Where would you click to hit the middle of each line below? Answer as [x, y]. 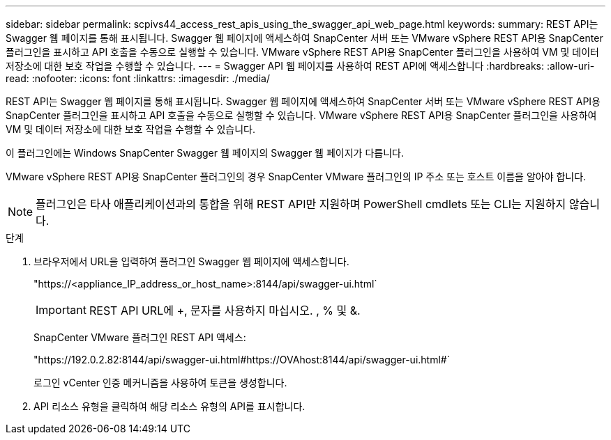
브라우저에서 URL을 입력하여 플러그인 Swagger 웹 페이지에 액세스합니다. [191, 261]
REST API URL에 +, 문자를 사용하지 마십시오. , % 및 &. [225, 311]
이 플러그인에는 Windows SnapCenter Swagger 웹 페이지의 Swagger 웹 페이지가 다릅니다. [205, 153]
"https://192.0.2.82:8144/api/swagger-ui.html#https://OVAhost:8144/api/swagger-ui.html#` [242, 360]
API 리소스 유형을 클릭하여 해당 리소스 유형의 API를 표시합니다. [169, 406]
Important [61, 310]
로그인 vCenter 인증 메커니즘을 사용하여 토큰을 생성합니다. [160, 383]
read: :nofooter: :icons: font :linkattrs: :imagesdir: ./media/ [138, 78]
